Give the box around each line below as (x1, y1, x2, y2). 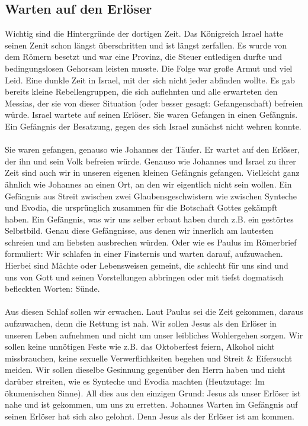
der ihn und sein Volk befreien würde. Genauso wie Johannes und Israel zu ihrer (5, 154, 296, 167)
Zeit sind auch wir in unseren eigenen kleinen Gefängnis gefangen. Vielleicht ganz (5, 166, 300, 179)
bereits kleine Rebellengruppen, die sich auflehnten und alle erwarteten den (5, 85, 278, 98)
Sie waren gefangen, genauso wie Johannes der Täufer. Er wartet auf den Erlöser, (5, 143, 300, 156)
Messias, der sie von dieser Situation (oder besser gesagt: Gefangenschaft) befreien (5, 96, 303, 109)
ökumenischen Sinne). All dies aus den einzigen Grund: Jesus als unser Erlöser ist (5, 386, 301, 399)
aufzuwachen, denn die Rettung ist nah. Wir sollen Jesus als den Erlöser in (5, 317, 277, 330)
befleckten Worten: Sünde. (5, 282, 100, 295)
